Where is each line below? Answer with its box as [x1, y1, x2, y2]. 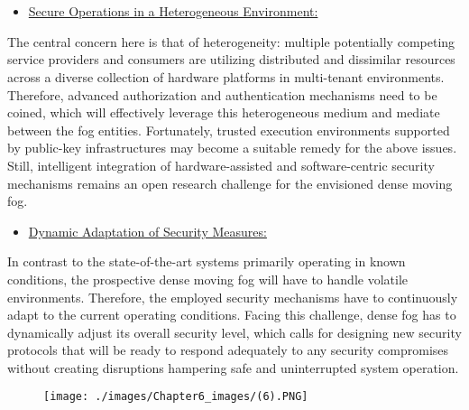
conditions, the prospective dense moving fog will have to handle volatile [7, 269, 408, 288]
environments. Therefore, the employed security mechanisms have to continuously [7, 287, 458, 306]
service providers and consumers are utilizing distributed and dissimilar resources [7, 50, 455, 69]
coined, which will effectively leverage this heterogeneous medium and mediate [7, 103, 440, 122]
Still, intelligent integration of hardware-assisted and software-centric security [7, 155, 435, 174]
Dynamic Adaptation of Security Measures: [28, 221, 267, 240]
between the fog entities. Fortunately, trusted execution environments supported [7, 120, 450, 139]
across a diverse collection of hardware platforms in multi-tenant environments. [7, 67, 445, 86]
